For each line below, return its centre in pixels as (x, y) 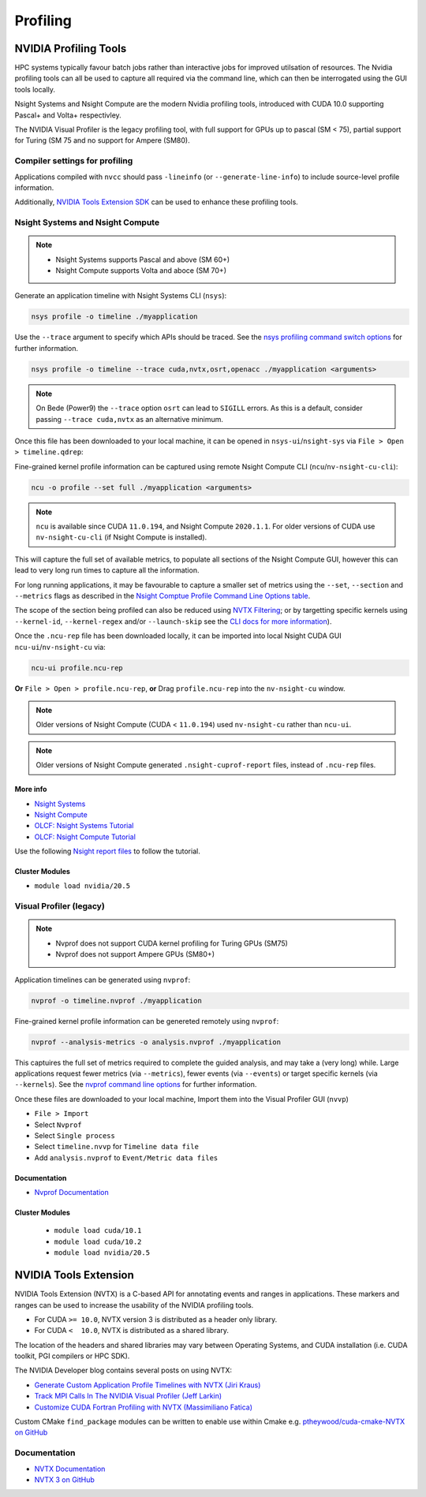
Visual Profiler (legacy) (60, 906)
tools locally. (35, 89)
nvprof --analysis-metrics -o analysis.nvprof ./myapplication (156, 1042)
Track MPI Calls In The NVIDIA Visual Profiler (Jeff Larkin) (128, 1396)
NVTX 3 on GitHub (64, 1480)
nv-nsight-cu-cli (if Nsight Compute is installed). (121, 537)
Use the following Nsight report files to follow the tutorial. (107, 851)
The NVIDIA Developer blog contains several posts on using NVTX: (123, 1370)
